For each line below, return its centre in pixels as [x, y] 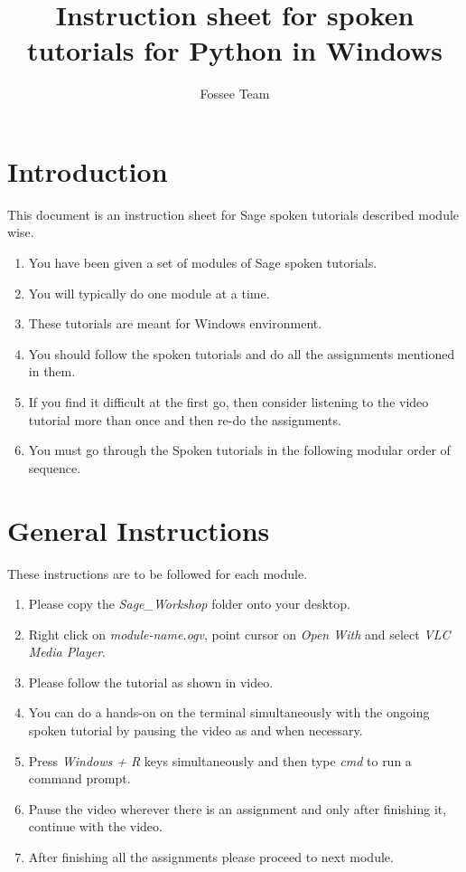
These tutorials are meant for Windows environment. [175, 323]
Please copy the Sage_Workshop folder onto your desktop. [189, 604]
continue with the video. [95, 826]
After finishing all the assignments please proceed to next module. [211, 857]
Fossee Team [235, 94]
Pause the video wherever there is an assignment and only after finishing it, [238, 808]
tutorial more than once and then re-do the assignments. [185, 419]
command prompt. [79, 778]
